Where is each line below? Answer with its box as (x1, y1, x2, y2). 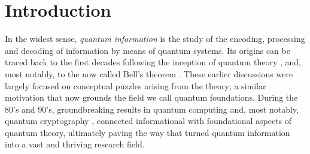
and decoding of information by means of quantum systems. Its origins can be (5, 44, 290, 56)
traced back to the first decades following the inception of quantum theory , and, (5, 56, 301, 68)
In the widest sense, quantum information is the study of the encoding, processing (5, 32, 305, 45)
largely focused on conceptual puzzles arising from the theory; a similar (5, 79, 266, 92)
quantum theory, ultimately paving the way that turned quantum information (5, 126, 290, 138)
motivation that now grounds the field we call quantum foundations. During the (5, 91, 298, 104)
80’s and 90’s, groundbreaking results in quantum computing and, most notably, (5, 102, 299, 115)
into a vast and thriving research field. (5, 138, 145, 150)
